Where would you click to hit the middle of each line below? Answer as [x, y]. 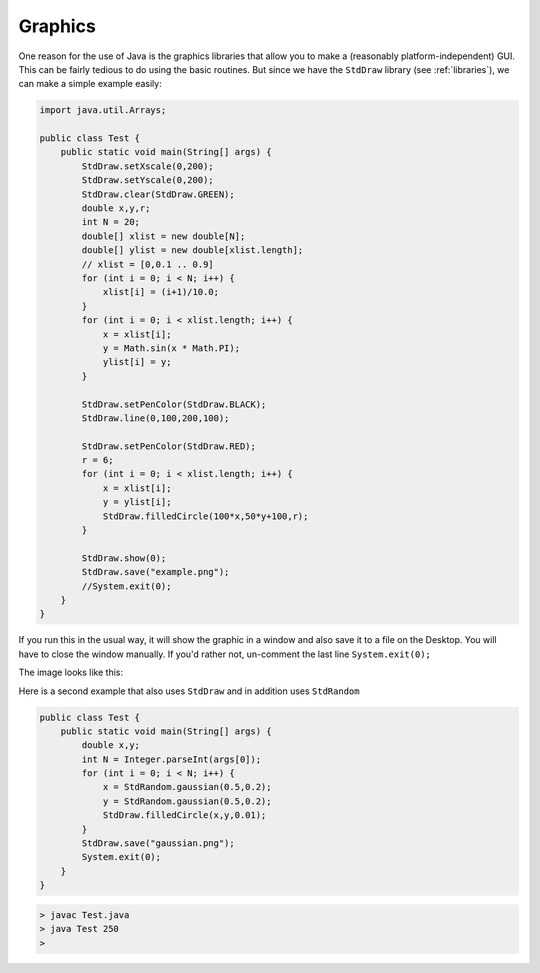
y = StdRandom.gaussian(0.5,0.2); [187, 801]
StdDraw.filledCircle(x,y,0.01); [184, 815]
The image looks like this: [71, 672]
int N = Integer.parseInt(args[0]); [171, 759]
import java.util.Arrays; [103, 110]
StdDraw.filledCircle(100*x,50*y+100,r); [205, 516]
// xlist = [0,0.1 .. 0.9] [147, 264]
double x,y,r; [116, 208]
